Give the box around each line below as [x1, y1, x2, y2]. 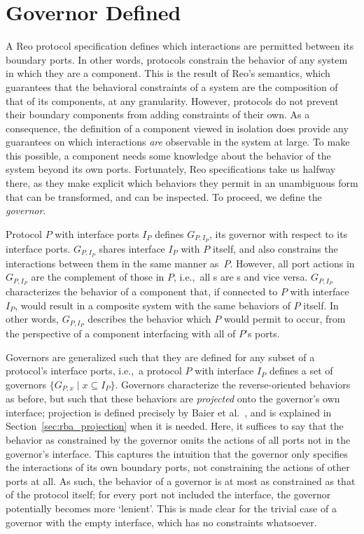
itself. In [303, 297, 339, 312]
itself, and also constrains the [212, 241, 338, 255]
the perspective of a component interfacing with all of [6, 326, 236, 341]
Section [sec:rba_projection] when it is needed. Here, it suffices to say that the [6, 419, 344, 433]
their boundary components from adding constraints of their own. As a [6, 107, 310, 122]
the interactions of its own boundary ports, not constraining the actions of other [6, 460, 350, 475]
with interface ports [55, 226, 139, 241]
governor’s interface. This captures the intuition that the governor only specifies [6, 446, 348, 461]
